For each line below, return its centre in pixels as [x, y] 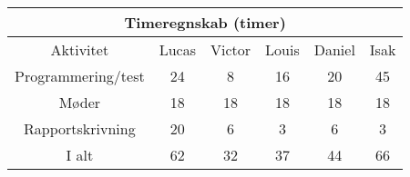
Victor [231, 49]
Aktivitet [80, 49]
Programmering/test [80, 76]
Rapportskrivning [80, 128]
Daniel [334, 49]
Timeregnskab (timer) [205, 22]
